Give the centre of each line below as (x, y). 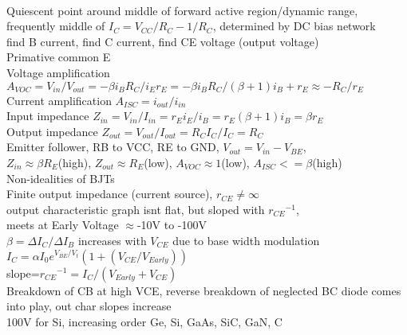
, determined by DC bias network (294, 26)
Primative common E (59, 57)
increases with (112, 240)
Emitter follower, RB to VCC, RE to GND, (113, 147)
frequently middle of (56, 26)
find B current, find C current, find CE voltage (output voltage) (163, 41)
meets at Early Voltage (63, 225)
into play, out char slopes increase (89, 306)
